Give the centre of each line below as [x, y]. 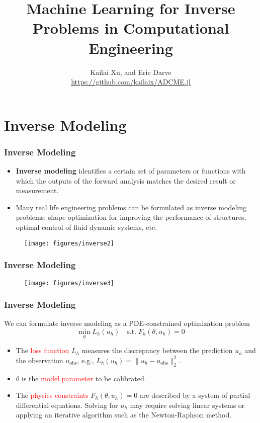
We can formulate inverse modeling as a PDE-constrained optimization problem [127, 323]
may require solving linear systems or [187, 405]
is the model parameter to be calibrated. [84, 378]
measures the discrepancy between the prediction [157, 350]
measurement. [37, 190]
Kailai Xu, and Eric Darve [131, 72]
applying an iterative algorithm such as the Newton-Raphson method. [124, 415]
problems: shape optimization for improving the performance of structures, [131, 217]
